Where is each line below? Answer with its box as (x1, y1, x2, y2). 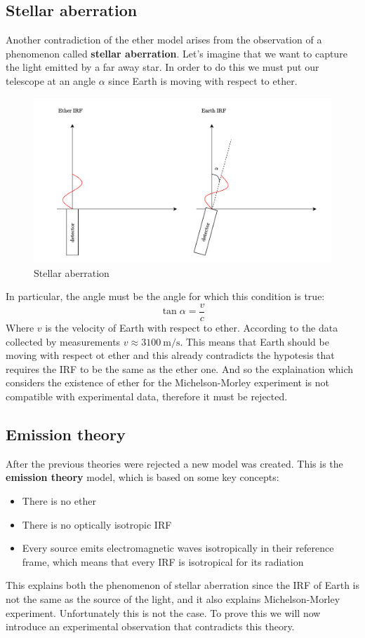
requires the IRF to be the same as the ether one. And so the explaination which (6, 361, 354, 376)
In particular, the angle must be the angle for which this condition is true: (6, 289, 325, 304)
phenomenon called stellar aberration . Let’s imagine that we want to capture (6, 46, 347, 60)
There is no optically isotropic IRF (22, 517, 172, 531)
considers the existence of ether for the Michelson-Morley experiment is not (6, 375, 329, 390)
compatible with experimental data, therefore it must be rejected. (6, 388, 288, 403)
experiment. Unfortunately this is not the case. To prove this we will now (6, 605, 321, 620)
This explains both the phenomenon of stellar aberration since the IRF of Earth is (6, 578, 359, 592)
